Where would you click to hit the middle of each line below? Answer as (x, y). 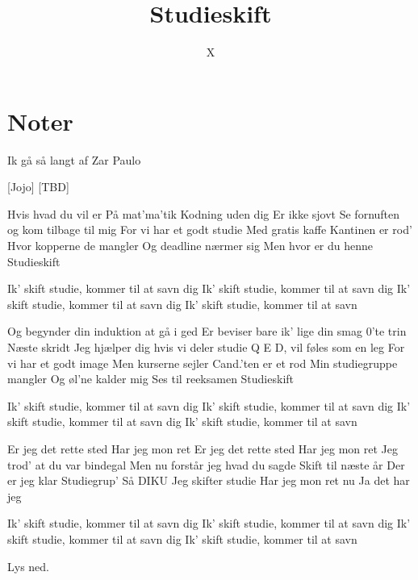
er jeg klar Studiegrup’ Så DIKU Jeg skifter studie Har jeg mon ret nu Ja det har (209, 480)
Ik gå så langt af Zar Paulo (74, 159)
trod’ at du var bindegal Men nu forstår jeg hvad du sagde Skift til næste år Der (206, 464)
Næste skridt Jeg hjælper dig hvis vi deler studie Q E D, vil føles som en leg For (206, 347)
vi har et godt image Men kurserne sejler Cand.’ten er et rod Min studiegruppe (203, 363)
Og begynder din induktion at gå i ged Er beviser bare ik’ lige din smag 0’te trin (207, 331)
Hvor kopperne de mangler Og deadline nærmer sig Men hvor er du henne (190, 246)
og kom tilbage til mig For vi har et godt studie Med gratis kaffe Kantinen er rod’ (210, 229)
